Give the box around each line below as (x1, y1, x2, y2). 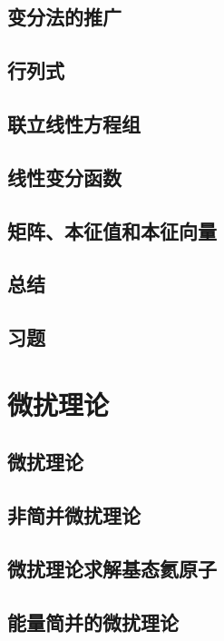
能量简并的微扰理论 (7, 607, 179, 636)
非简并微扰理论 (7, 501, 141, 529)
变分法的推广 (7, 3, 122, 31)
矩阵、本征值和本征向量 (7, 216, 217, 244)
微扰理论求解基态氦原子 (7, 554, 217, 582)
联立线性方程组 (7, 109, 141, 137)
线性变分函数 (7, 163, 122, 191)
